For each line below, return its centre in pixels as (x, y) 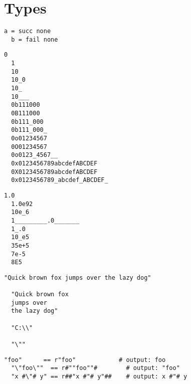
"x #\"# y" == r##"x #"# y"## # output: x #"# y (99, 377)
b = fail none (35, 39)
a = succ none (28, 31)
